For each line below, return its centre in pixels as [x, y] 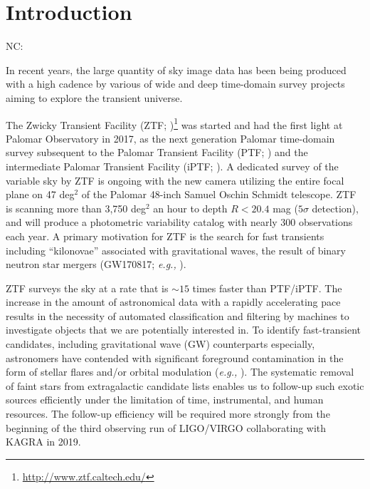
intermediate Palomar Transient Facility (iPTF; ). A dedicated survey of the [172, 166]
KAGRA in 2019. [43, 442]
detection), [335, 208]
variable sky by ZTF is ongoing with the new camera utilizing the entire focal [175, 180]
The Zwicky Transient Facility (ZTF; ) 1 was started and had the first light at [174, 123]
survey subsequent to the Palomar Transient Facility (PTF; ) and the [157, 152]
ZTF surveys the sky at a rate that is [87, 288]
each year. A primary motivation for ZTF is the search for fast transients [165, 236]
